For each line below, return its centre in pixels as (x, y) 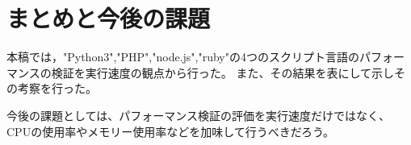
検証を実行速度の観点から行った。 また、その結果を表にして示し (222, 72)
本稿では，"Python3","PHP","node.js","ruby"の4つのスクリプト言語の (183, 57)
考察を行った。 (57, 88)
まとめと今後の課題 (109, 18)
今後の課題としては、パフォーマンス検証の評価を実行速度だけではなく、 (199, 115)
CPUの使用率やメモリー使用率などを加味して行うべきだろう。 (171, 131)
